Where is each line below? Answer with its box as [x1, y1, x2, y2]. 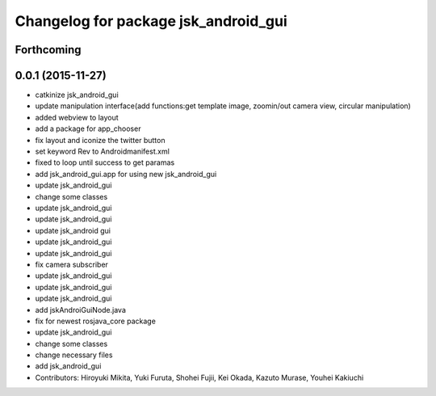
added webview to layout [35, 112, 119, 122]
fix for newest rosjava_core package [35, 316, 157, 326]
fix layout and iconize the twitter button [35, 135, 166, 145]
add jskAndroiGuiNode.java [35, 305, 127, 314]
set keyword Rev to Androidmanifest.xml [35, 146, 170, 157]
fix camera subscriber [35, 259, 109, 269]
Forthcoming [15, 43, 82, 57]
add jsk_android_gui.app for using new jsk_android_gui [35, 169, 217, 179]
